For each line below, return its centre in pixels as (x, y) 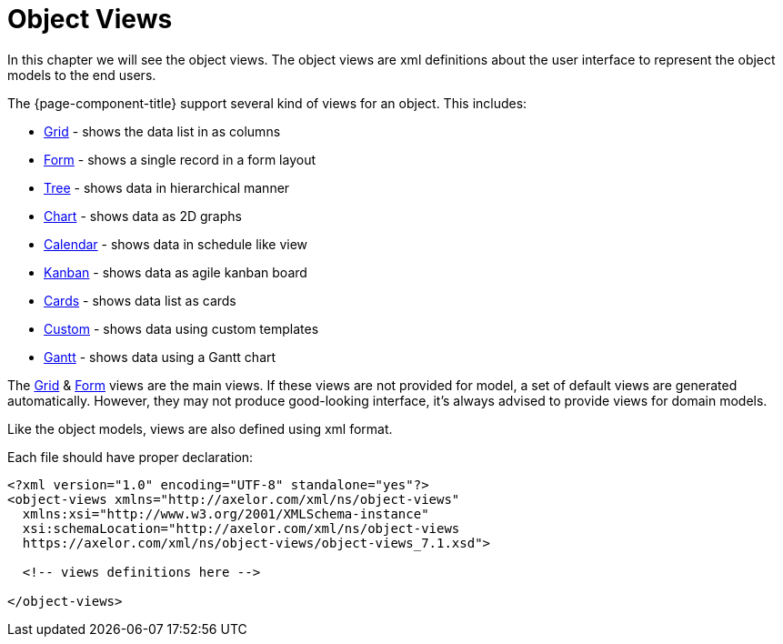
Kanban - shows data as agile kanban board (176, 272)
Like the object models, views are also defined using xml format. (200, 428)
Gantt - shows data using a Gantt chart (160, 357)
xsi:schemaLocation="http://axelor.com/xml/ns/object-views (241, 528)
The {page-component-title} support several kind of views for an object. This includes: (267, 103)
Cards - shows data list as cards (140, 300)
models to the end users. (82, 75)
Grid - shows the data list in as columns (162, 131)
